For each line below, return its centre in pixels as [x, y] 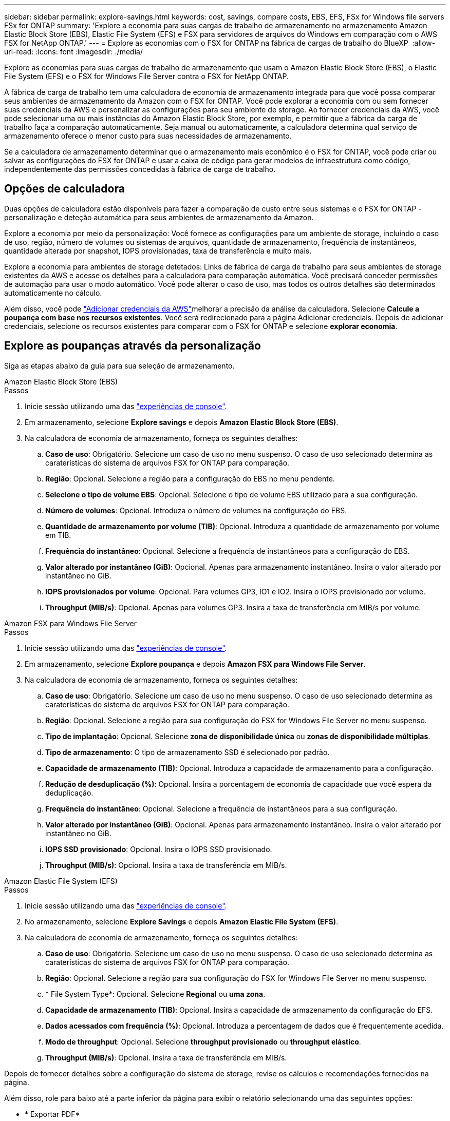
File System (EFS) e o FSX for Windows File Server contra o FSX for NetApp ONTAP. [147, 76]
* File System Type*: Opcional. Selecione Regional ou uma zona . [155, 994]
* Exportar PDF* [52, 1114]
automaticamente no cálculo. [53, 293]
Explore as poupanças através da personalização [133, 346]
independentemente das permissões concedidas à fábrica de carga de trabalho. [140, 169]
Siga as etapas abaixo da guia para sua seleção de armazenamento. [119, 365]
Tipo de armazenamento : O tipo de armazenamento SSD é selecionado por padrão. [188, 752]
